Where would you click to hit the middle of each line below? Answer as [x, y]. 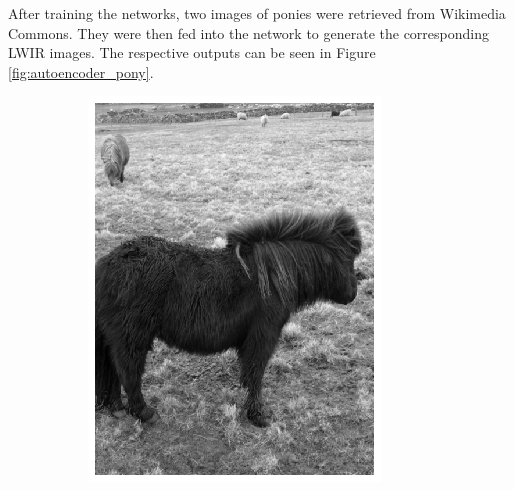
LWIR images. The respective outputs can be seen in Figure [192, 52]
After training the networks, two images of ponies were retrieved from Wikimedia [257, 13]
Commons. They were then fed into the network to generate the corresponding [248, 32]
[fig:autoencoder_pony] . [81, 71]
